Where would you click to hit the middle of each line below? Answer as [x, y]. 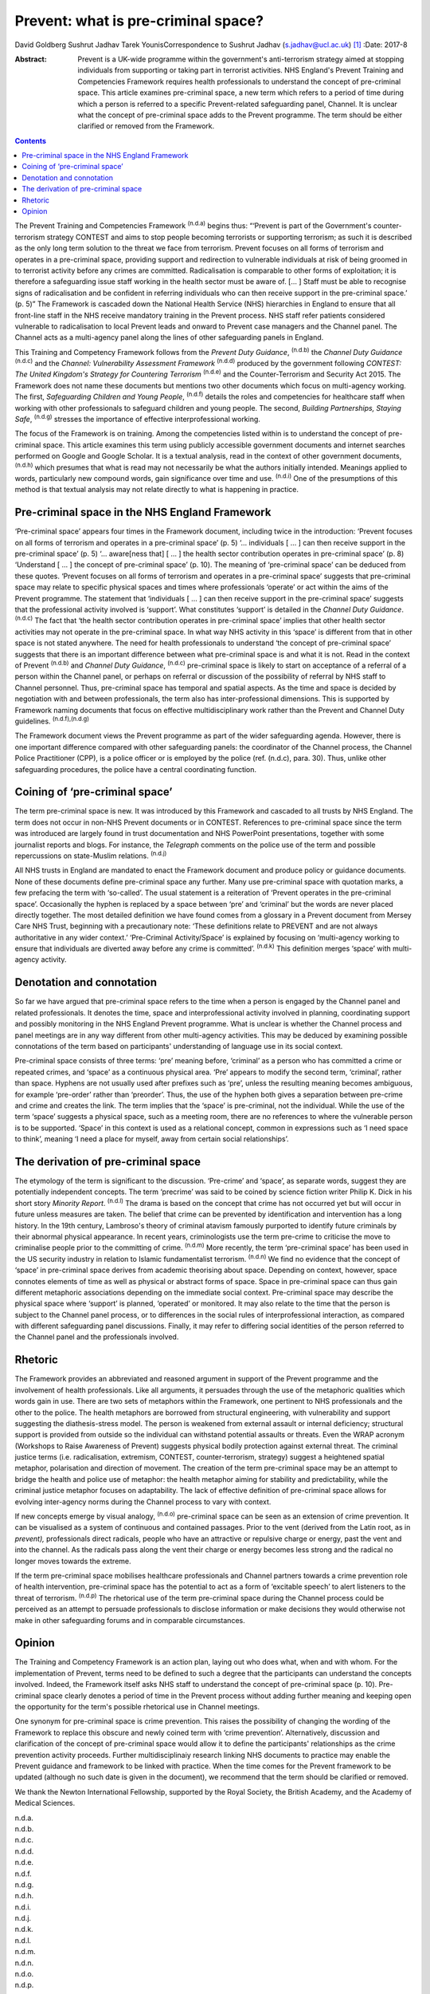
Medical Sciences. [45, 1803]
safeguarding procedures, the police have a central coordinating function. [136, 769]
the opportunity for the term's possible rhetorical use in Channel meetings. [137, 1707]
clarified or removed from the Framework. [146, 126]
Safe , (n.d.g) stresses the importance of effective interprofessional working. [137, 419]
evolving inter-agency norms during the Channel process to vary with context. [143, 1501]
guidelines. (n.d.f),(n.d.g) [52, 720]
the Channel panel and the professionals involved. [97, 1337]
